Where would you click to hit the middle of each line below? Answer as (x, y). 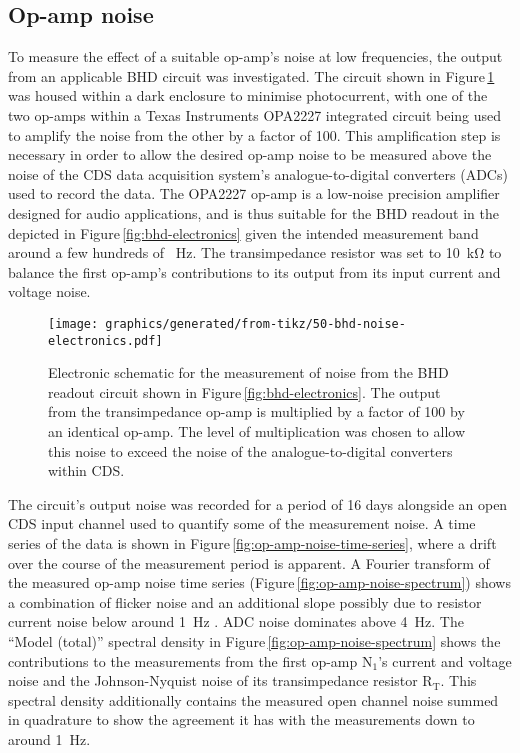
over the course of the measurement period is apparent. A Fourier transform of (249, 562)
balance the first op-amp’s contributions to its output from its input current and (254, 271)
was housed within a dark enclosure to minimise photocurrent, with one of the (248, 95)
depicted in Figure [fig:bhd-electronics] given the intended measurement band (243, 232)
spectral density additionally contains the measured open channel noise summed (253, 699)
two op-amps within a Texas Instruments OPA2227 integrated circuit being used (255, 114)
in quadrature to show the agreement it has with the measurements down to (241, 719)
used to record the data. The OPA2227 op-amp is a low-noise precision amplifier (254, 193)
